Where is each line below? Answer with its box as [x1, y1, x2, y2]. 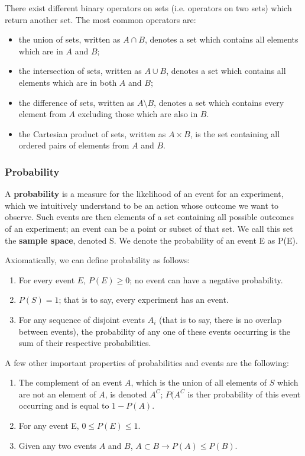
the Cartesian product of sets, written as [18, 127, 166, 140]
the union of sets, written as [18, 33, 121, 46]
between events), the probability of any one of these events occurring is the [18, 325, 291, 337]
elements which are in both [18, 76, 117, 88]
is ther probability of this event [187, 387, 301, 400]
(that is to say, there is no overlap [158, 313, 282, 325]
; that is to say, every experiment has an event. [59, 293, 229, 306]
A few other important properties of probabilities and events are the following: [5, 356, 289, 368]
